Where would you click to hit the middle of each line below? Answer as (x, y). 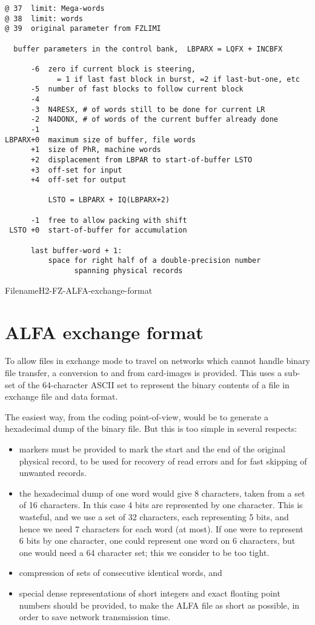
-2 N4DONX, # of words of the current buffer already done (154, 120)
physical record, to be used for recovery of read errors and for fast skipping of (163, 461)
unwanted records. (53, 473)
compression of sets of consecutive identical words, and (121, 573)
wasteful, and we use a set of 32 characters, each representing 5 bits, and (154, 516)
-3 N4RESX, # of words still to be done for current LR (148, 109)
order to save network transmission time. (95, 617)
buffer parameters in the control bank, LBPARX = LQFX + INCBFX (148, 49)
